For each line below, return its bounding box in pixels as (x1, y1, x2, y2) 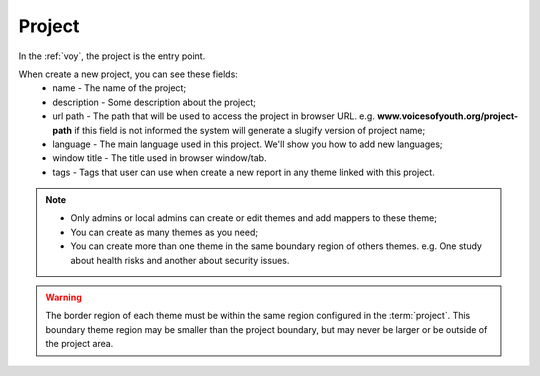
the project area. (45, 338, 114, 350)
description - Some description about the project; (52, 96, 257, 108)
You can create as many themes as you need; (70, 226, 259, 238)
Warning (45, 291, 82, 304)
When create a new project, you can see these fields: (18, 68, 239, 80)
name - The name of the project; (52, 82, 187, 94)
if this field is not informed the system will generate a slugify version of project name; (73, 124, 426, 136)
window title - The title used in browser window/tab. (52, 152, 267, 164)
